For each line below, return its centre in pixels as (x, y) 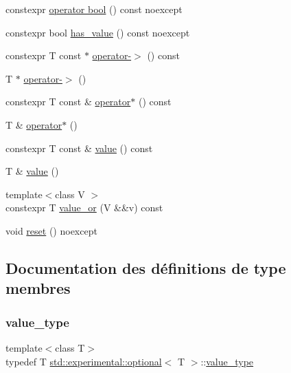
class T (70, 347)
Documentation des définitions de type (146, 267)
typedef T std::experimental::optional (84, 361)
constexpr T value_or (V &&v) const (84, 207)
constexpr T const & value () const (79, 148)
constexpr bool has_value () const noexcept (98, 32)
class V (70, 194)
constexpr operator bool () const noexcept (94, 9)
